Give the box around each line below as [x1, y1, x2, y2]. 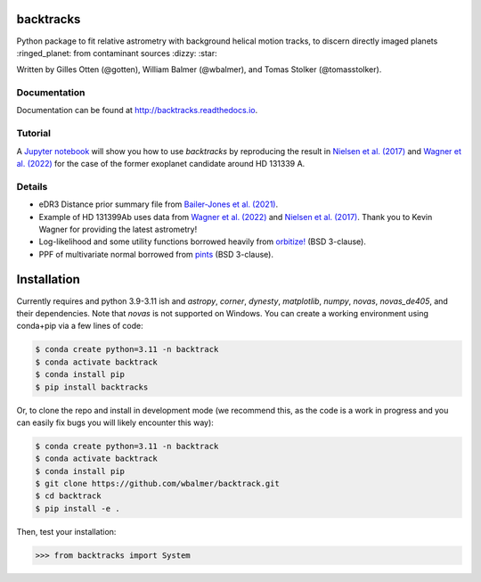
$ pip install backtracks [35, 381, 149, 392]
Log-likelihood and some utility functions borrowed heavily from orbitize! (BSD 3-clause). [38, 236, 367, 247]
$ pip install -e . [35, 504, 120, 513]
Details [16, 180, 48, 193]
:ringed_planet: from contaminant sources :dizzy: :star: [16, 47, 217, 58]
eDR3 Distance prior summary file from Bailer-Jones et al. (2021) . [38, 199, 279, 209]
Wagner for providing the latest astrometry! [38, 224, 198, 234]
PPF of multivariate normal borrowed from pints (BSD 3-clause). [38, 249, 273, 259]
